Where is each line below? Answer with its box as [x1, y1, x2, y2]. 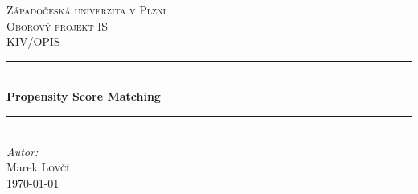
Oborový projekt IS [6, 17, 109, 34]
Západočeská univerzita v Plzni [6, 2, 166, 18]
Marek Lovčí [6, 159, 69, 175]
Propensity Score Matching [6, 88, 161, 105]
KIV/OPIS [6, 33, 60, 50]
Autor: [6, 142, 39, 159]
